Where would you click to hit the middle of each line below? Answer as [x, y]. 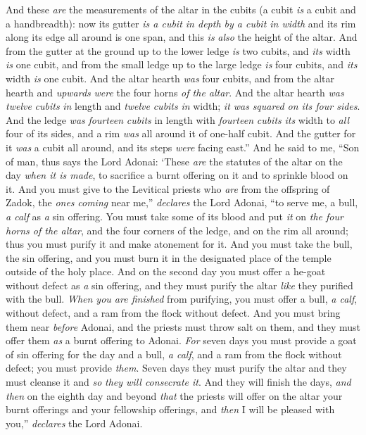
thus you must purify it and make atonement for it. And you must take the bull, [179, 244]
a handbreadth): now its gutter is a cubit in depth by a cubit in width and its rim [181, 23]
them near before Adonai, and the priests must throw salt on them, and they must [183, 326]
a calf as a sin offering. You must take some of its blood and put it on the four [175, 216]
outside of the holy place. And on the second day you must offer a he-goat [166, 271]
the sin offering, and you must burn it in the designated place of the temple [169, 257]
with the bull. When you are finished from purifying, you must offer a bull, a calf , [182, 299]
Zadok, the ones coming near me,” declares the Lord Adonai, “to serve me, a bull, [182, 202]
